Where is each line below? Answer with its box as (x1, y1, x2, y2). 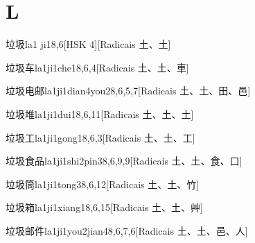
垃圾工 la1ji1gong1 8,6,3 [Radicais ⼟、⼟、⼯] (6, 130, 195, 144)
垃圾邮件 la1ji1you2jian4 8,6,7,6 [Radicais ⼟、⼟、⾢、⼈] (6, 223, 248, 237)
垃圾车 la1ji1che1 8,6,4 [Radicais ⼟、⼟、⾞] (6, 60, 189, 74)
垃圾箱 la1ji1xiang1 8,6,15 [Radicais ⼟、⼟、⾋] (6, 200, 203, 215)
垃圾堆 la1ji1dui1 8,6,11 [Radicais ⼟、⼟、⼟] (6, 106, 194, 121)
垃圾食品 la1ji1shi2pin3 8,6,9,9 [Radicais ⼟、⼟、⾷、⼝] (6, 153, 243, 168)
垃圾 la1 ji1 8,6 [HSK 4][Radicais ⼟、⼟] (6, 37, 171, 51)
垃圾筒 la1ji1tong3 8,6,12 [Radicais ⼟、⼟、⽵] (6, 176, 200, 191)
